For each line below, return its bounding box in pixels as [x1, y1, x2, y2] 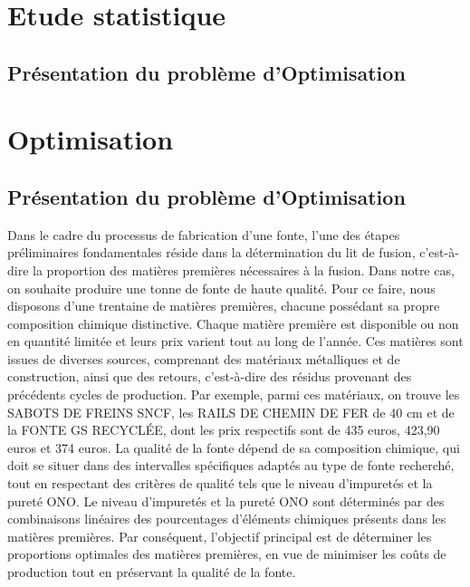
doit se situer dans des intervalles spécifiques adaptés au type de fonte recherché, [7, 456, 455, 475]
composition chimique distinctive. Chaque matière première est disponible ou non [7, 313, 459, 332]
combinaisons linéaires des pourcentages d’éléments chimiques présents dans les [7, 509, 446, 528]
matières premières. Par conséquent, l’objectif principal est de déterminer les [7, 526, 432, 545]
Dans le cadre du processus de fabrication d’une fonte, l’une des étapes [7, 225, 400, 244]
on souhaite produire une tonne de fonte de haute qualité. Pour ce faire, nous [7, 278, 436, 297]
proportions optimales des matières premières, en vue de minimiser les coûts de [7, 544, 446, 563]
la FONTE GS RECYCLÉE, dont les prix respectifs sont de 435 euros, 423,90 [7, 420, 440, 439]
